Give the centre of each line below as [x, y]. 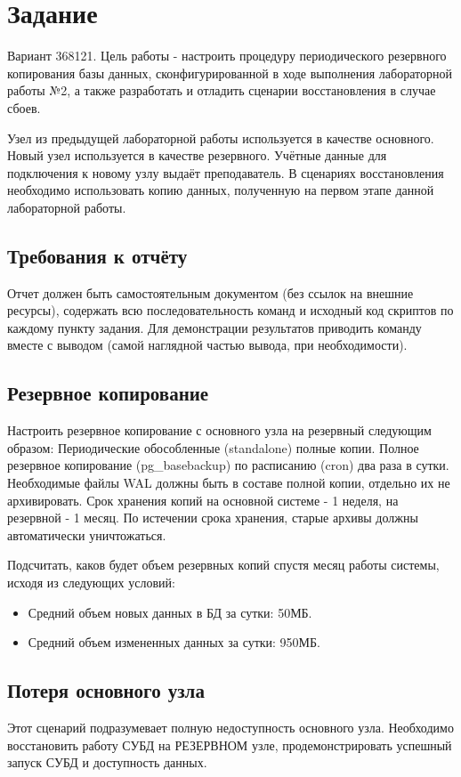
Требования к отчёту [97, 255]
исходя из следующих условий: [91, 582]
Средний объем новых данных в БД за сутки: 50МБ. [170, 612]
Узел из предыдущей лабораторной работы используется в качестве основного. [221, 138]
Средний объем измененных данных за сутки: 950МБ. [174, 642]
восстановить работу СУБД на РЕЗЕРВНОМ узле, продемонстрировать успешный [230, 745]
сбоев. [24, 107]
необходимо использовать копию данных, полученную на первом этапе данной [221, 190]
